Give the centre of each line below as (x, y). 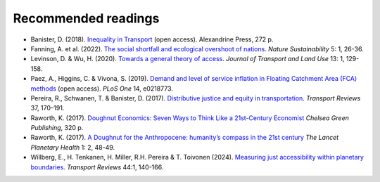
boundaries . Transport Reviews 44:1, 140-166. (97, 167)
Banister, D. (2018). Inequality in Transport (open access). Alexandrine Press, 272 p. (152, 39)
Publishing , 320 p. (57, 128)
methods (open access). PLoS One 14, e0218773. (102, 89)
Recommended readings (86, 18)
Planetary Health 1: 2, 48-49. (73, 147)
